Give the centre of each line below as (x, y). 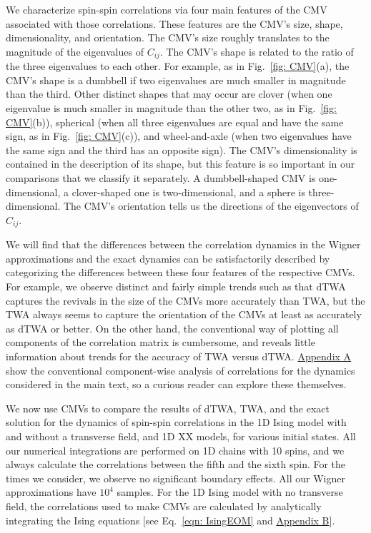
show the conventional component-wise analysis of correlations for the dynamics (180, 370)
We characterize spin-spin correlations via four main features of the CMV (167, 9)
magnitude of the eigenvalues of (75, 51)
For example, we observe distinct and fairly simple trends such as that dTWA (176, 286)
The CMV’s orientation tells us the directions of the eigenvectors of (211, 206)
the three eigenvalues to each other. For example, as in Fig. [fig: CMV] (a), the (178, 66)
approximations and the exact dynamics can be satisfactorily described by (168, 258)
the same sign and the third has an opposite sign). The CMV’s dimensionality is (182, 149)
